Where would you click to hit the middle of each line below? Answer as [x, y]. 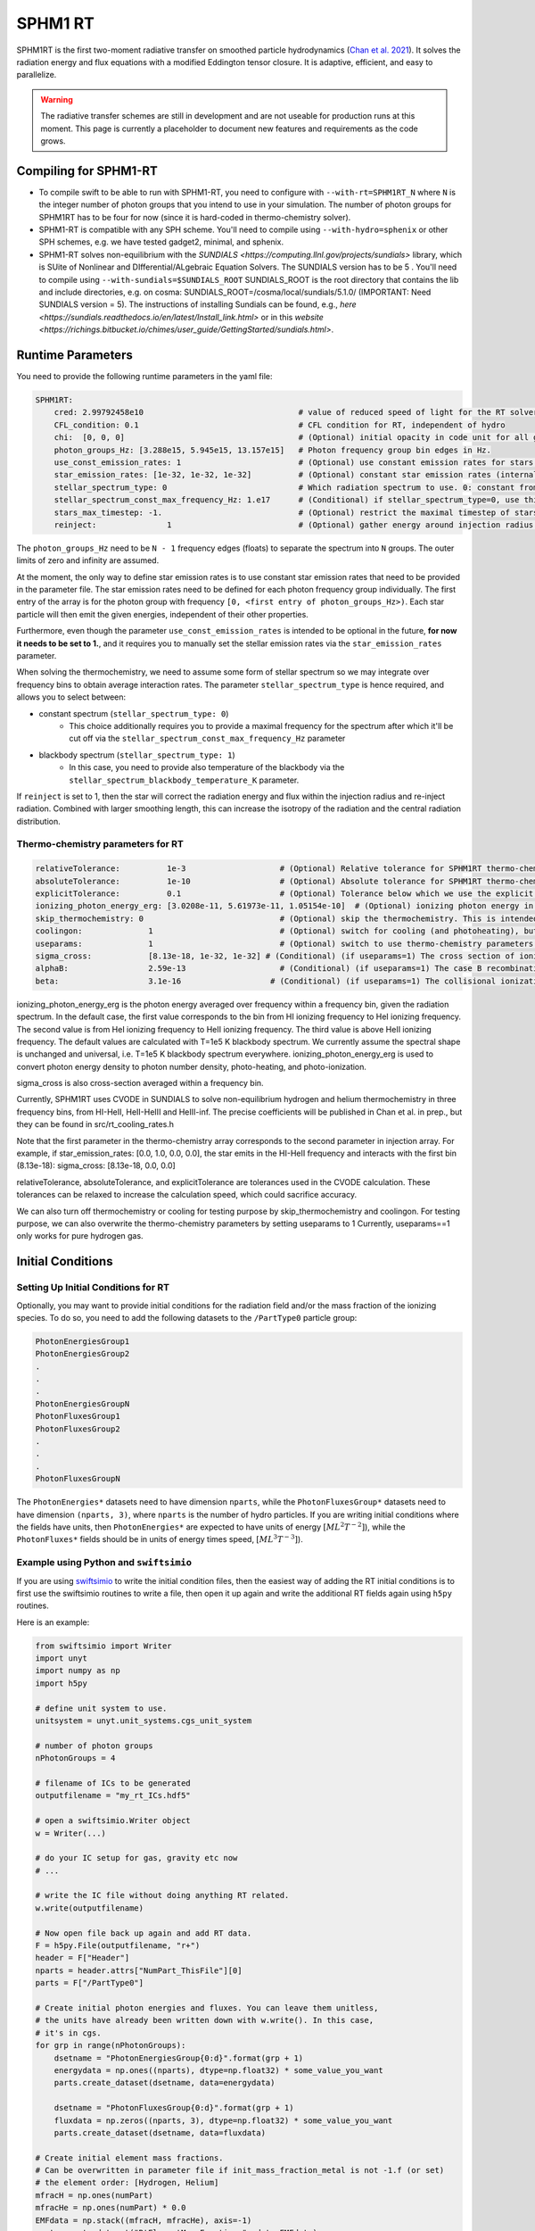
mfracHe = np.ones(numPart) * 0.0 [111, 2208]
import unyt [62, 1659]
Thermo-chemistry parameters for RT [100, 844]
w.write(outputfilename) [90, 1908]
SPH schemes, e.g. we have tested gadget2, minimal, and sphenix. [161, 242]
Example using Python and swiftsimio [104, 1563]
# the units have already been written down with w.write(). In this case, [205, 2020]
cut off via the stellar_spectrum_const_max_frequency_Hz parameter [207, 738]
